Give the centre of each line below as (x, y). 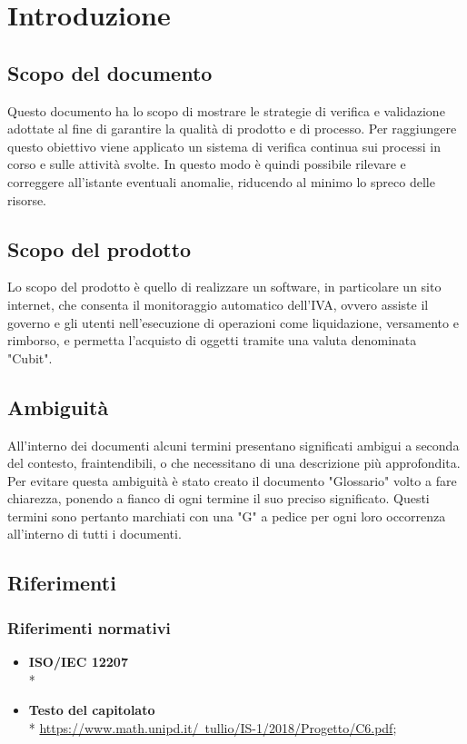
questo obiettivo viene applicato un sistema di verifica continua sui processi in (224, 146)
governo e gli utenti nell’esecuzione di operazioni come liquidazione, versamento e (233, 322)
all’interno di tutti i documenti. (94, 534)
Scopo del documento (110, 72)
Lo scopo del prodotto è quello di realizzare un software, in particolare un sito (224, 287)
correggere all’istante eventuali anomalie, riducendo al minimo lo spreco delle (221, 181)
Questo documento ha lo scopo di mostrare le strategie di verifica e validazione (226, 110)
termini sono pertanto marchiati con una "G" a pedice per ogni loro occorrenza (227, 516)
